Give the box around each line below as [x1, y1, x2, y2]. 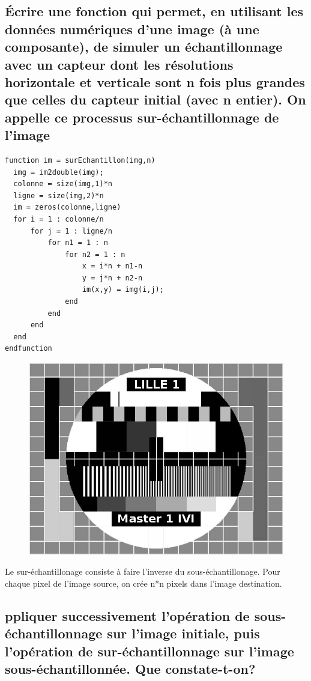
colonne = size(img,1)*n [13, 180, 112, 189]
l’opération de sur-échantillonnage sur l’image [5, 641, 294, 660]
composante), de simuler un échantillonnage [5, 37, 283, 56]
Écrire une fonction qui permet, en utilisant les [5, 2, 304, 20]
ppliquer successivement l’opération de [5, 606, 250, 625]
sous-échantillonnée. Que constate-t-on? [5, 659, 256, 678]
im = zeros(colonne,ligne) [13, 203, 121, 212]
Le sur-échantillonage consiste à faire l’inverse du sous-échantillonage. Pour [5, 565, 280, 578]
